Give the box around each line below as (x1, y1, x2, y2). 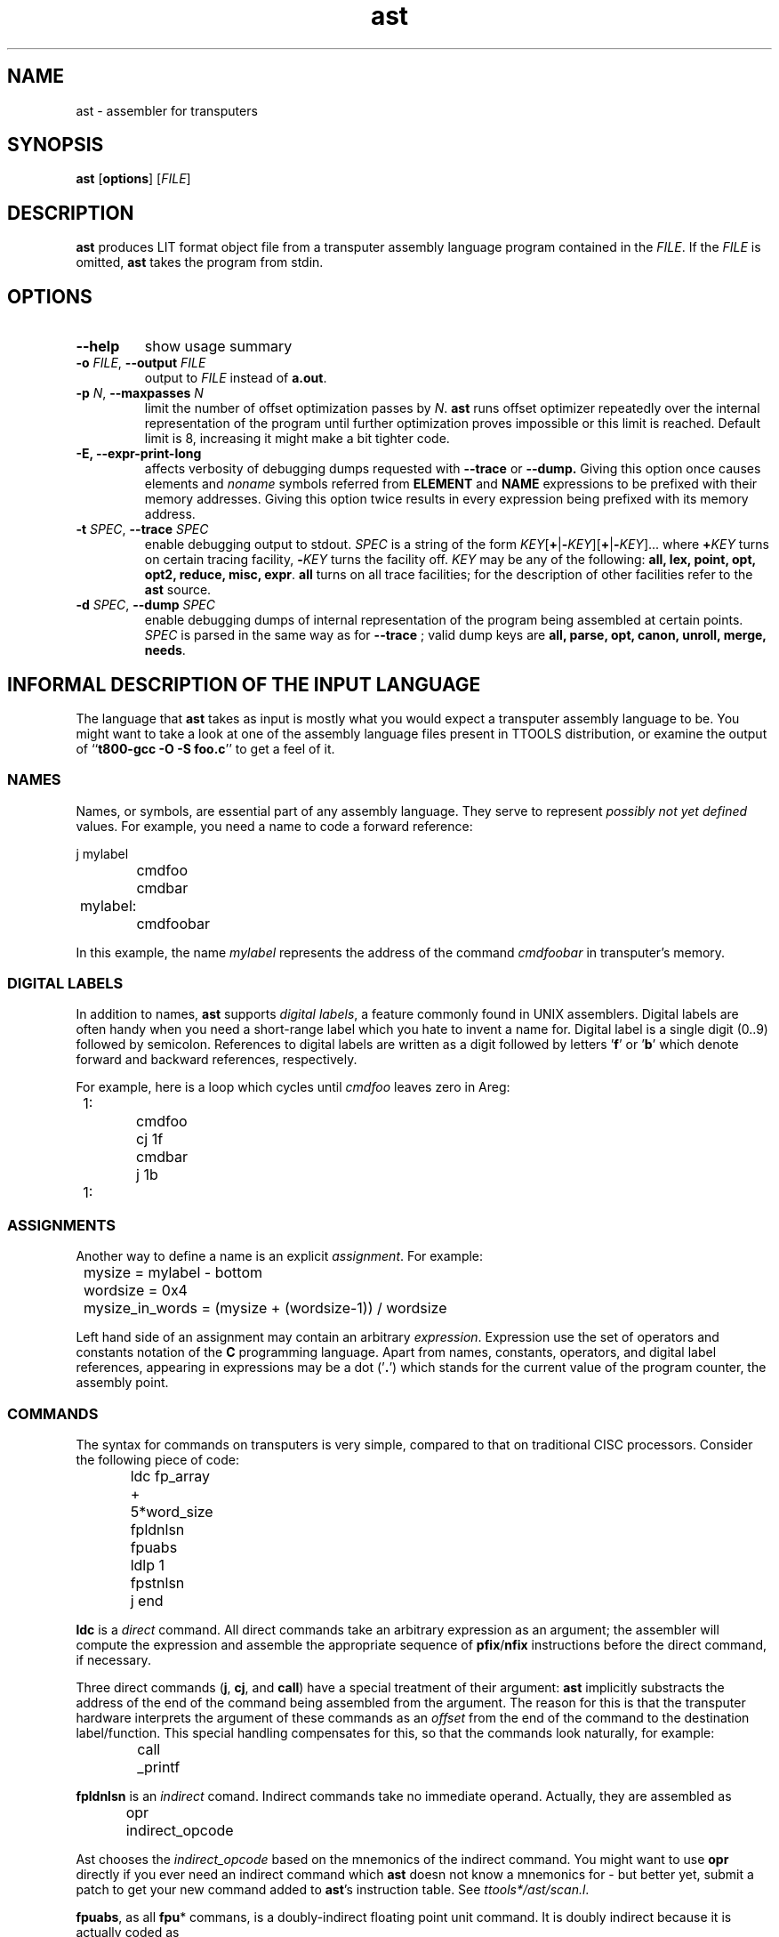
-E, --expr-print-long (76, 446, 202, 462)
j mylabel (76, 845, 129, 861)
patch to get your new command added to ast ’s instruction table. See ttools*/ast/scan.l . (76, 1881, 590, 1897)
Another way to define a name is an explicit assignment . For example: (76, 1248, 484, 1264)
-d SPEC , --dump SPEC (76, 597, 215, 613)
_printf (137, 1757, 181, 1776)
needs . (144, 642, 186, 658)
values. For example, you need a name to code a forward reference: (76, 818, 473, 834)
